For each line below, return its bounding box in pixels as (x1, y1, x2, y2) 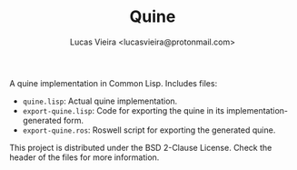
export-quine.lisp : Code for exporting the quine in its (22, 105, 225, 115)
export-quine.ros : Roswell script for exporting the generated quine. (22, 125, 276, 135)
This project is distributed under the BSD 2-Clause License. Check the (9, 142, 272, 153)
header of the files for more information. (9, 152, 160, 163)
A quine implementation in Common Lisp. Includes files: (9, 77, 218, 88)
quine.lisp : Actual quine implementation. (22, 95, 178, 106)
